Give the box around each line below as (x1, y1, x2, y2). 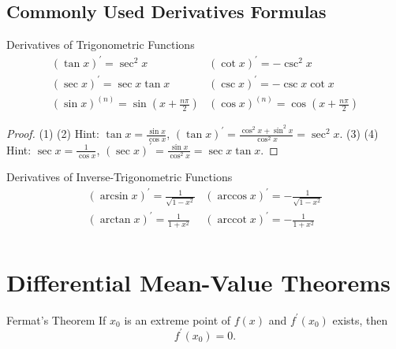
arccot (217, 214, 247, 226)
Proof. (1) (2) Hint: (6, 125, 99, 142)
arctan (99, 214, 131, 226)
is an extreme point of (124, 311, 231, 328)
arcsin (99, 191, 129, 202)
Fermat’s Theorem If (6, 311, 106, 328)
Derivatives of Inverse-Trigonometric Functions (6, 168, 233, 184)
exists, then (332, 311, 388, 328)
